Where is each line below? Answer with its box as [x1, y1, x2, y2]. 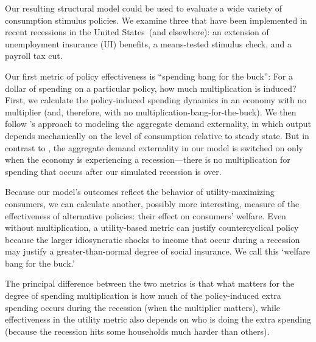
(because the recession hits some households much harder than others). [5, 324, 270, 337]
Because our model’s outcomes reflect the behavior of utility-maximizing [5, 185, 275, 198]
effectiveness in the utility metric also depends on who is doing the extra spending [5, 313, 311, 326]
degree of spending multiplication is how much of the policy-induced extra [5, 289, 281, 302]
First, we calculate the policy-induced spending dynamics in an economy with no [5, 94, 307, 106]
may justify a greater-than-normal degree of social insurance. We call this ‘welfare [5, 245, 311, 258]
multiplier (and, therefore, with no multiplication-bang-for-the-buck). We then [5, 105, 297, 118]
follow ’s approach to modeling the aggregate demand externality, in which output [5, 117, 312, 130]
